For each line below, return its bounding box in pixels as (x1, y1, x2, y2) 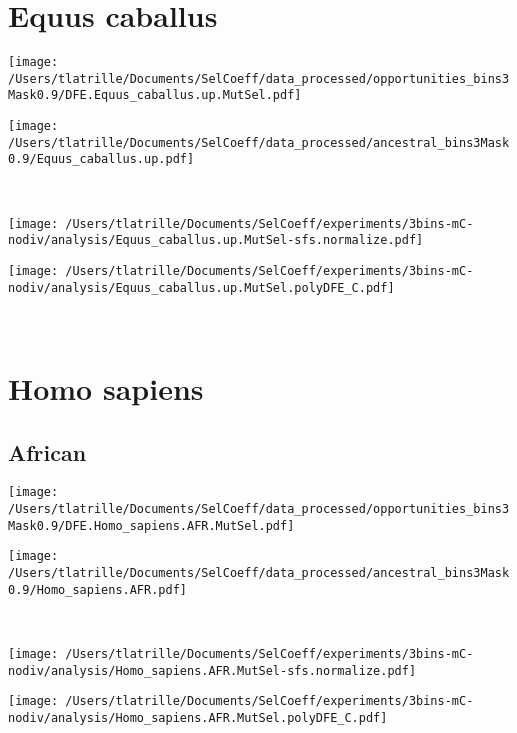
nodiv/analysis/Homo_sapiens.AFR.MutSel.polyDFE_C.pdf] (8, 710, 388, 725)
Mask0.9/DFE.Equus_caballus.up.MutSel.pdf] (8, 88, 302, 103)
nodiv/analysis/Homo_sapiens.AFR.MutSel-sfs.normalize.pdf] (8, 663, 417, 678)
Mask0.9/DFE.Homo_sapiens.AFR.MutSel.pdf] (8, 518, 295, 533)
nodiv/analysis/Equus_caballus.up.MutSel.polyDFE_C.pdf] (8, 280, 395, 295)
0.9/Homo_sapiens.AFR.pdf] (8, 582, 187, 597)
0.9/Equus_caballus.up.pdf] (8, 152, 195, 167)
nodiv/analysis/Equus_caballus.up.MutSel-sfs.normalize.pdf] (8, 233, 424, 248)
